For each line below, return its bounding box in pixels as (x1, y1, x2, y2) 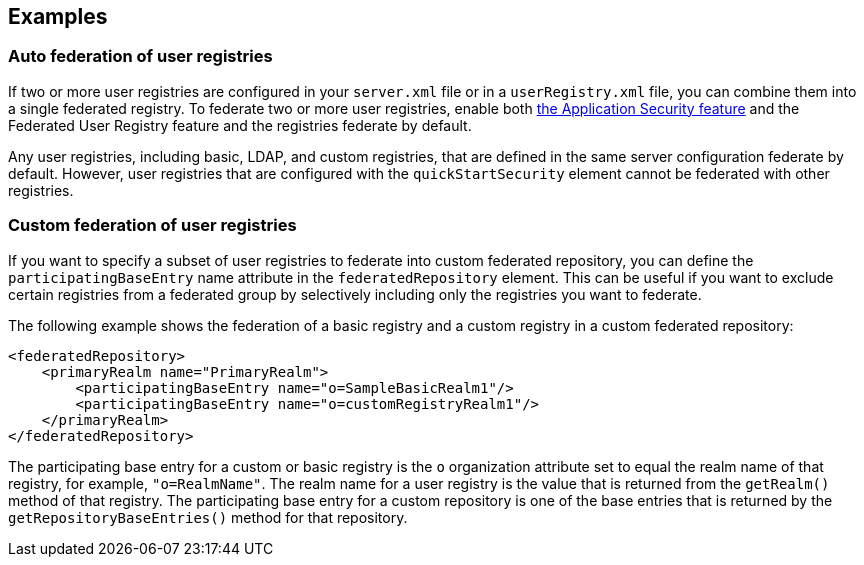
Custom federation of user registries (8, 215, 297, 236)
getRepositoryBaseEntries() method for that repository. (8, 508, 408, 526)
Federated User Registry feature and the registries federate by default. (8, 116, 472, 134)
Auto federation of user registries (8, 46, 273, 67)
